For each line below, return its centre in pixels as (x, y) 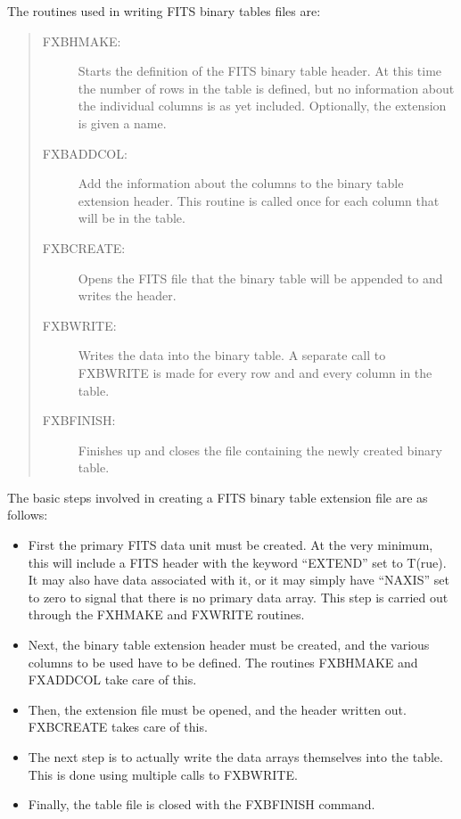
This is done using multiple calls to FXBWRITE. (163, 774)
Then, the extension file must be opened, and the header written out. (217, 709)
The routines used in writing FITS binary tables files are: (164, 11)
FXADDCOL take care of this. (112, 680)
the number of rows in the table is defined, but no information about (266, 88)
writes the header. (127, 295)
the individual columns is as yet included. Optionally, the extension (262, 106)
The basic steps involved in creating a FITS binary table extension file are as (218, 497)
